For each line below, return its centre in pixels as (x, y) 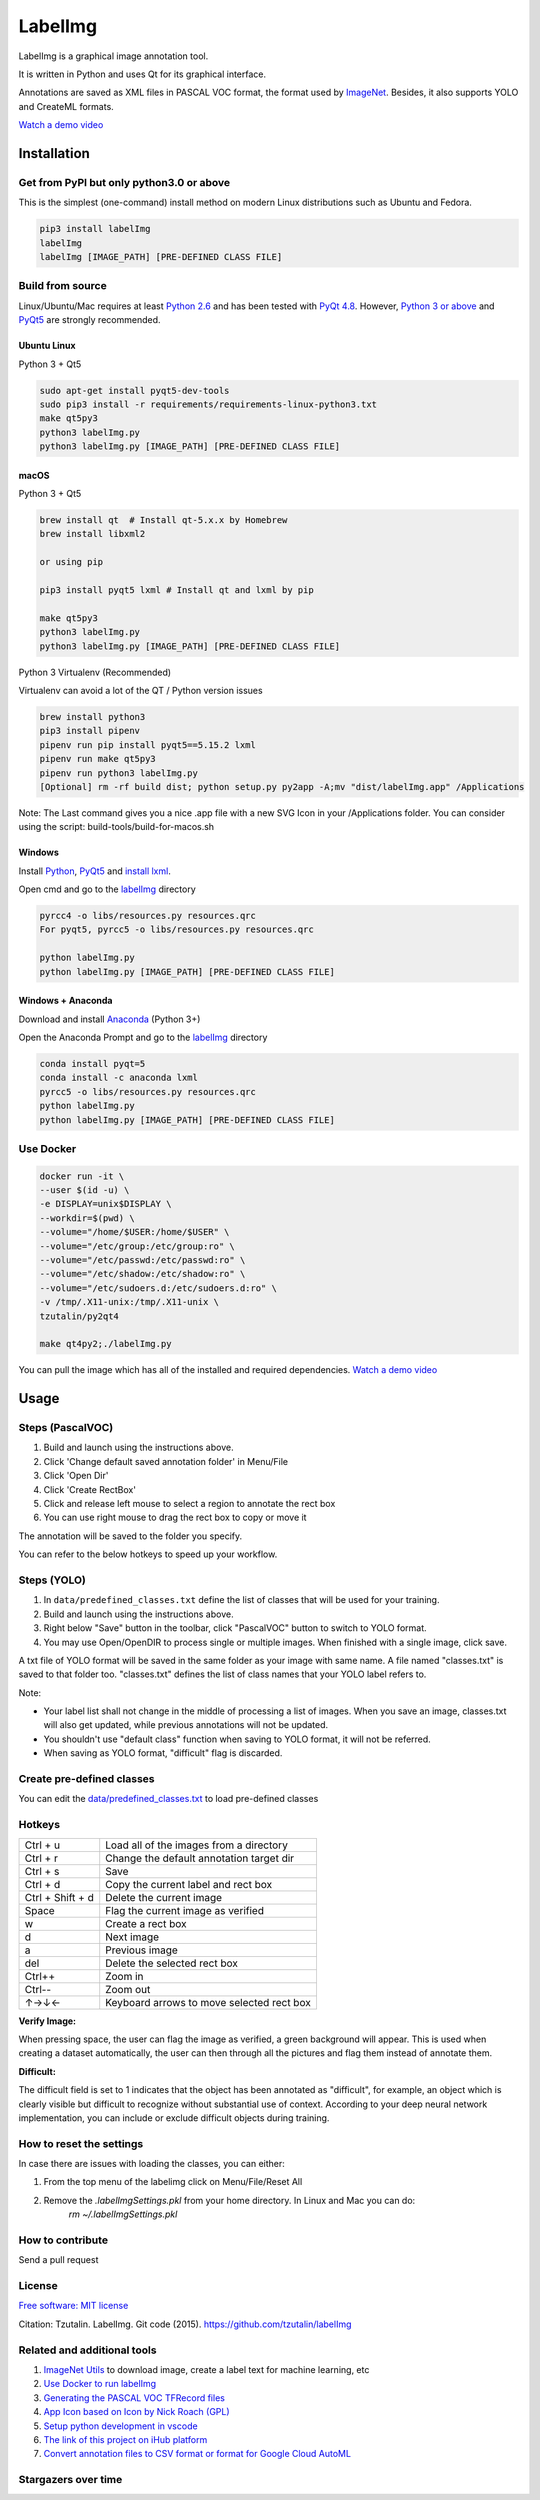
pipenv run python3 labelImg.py (119, 773)
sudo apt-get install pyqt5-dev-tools (134, 390)
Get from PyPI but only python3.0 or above (124, 182)
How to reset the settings (81, 2143)
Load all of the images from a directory (197, 1845)
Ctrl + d (42, 1884)
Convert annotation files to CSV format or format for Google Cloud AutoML (197, 2454)
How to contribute (63, 2240)
